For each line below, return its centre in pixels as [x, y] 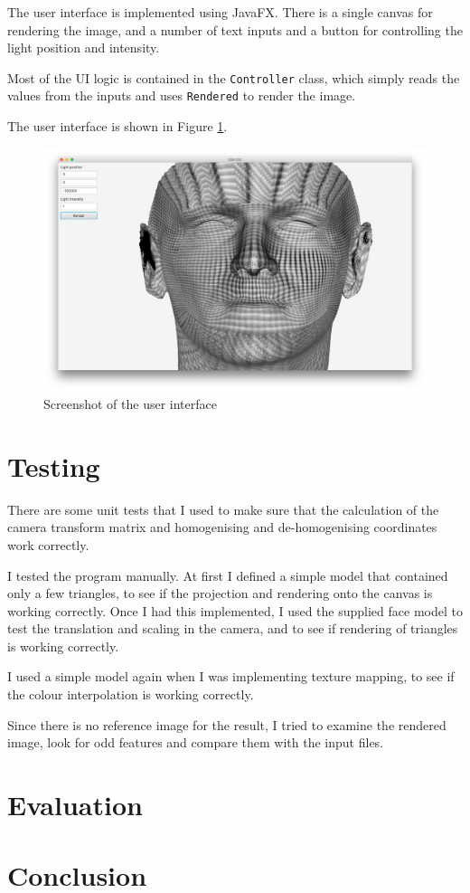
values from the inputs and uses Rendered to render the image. [182, 95]
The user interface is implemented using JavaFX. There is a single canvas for [220, 12]
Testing [54, 465]
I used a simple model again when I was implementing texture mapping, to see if [231, 676]
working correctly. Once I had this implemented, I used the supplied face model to [235, 610]
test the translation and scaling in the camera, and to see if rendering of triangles [233, 628]
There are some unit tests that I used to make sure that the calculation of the [223, 509]
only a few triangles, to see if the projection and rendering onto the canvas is [220, 593]
